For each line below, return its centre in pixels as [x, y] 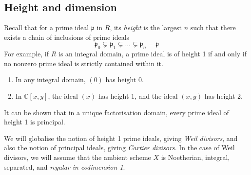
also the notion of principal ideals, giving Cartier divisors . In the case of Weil [119, 148]
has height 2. [223, 96]
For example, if [27, 54]
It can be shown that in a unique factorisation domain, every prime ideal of [116, 112]
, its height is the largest [146, 27]
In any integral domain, [50, 79]
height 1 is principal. [35, 122]
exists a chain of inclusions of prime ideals [67, 37]
